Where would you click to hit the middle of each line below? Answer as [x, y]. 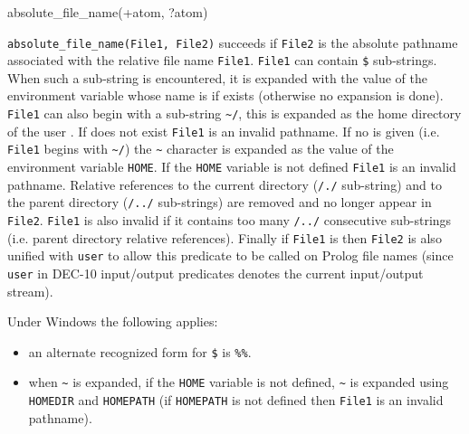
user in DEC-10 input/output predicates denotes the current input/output [215, 273]
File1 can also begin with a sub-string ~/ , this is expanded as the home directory [234, 113]
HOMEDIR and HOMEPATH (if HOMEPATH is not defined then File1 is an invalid [236, 400]
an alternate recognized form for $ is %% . [140, 351]
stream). [30, 291]
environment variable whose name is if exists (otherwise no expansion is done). [225, 95]
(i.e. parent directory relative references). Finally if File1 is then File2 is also [225, 237]
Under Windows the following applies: [113, 321]
